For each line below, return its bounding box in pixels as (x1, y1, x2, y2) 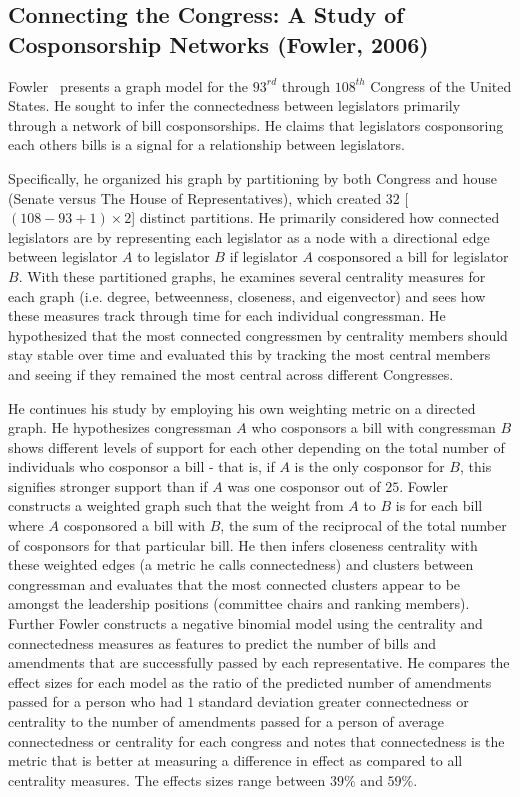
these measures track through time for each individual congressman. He (8, 305, 446, 326)
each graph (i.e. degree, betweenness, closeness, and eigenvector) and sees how (8, 285, 486, 306)
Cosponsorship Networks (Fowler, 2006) (8, 28, 429, 59)
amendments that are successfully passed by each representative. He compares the (8, 652, 510, 673)
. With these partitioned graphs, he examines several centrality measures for (18, 265, 486, 286)
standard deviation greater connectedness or (198, 691, 469, 712)
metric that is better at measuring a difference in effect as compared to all (8, 750, 463, 771)
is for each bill (395, 495, 483, 516)
